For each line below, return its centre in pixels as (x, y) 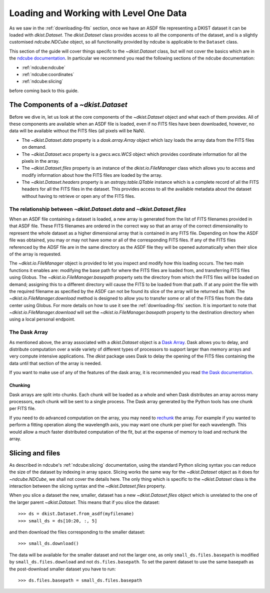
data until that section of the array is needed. (55, 363)
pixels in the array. (41, 161)
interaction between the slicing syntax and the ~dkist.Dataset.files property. (87, 486)
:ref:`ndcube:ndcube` (44, 67)
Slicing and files (35, 453)
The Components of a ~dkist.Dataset (68, 105)
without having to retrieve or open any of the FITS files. (78, 196)
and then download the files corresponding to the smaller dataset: (77, 532)
